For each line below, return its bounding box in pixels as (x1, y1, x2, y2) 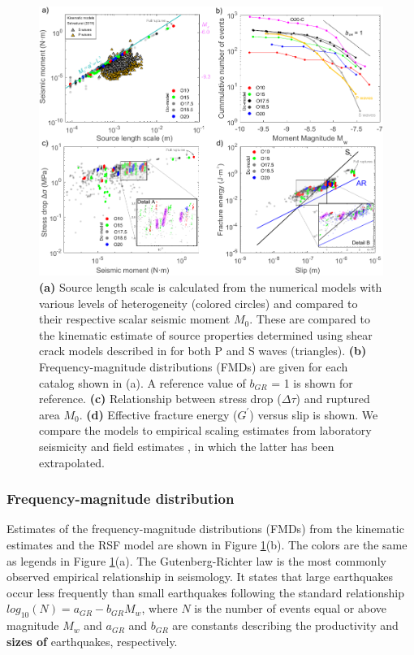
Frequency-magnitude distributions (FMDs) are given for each (39, 358, 348, 375)
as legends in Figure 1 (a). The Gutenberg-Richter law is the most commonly (6, 552, 386, 569)
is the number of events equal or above (194, 600, 387, 617)
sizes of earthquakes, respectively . (6, 632, 178, 649)
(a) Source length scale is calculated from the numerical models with (39, 279, 382, 296)
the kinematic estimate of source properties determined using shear (39, 326, 373, 343)
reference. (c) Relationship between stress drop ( (39, 390, 282, 407)
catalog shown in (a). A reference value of (39, 374, 246, 391)
